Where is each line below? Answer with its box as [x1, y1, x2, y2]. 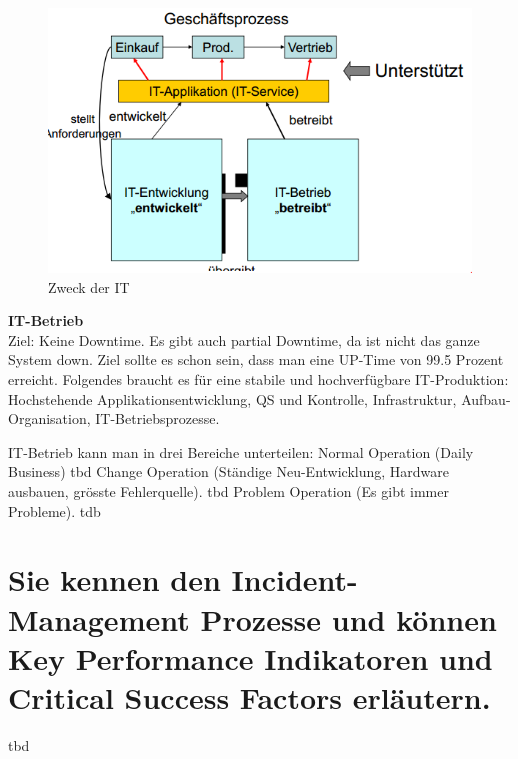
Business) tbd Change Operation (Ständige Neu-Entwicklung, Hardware [8, 461, 449, 482]
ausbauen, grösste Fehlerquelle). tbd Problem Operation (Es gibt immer [8, 481, 449, 502]
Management [8, 598, 190, 639]
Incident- [231, 559, 358, 600]
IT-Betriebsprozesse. [95, 408, 220, 429]
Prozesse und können [200, 598, 497, 639]
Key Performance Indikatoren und [8, 637, 493, 678]
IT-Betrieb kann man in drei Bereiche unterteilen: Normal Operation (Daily [8, 441, 474, 462]
